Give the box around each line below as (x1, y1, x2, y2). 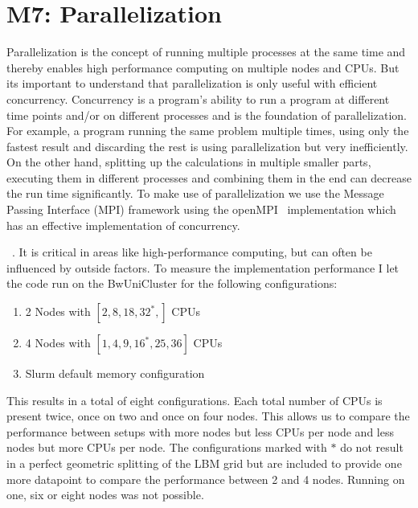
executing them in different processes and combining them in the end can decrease (6, 169, 412, 186)
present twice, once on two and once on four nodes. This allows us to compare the (6, 408, 410, 424)
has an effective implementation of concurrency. (6, 216, 240, 233)
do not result (340, 439, 404, 456)
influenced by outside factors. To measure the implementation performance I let (6, 259, 400, 276)
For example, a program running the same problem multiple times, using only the (6, 122, 409, 139)
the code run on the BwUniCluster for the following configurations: (6, 275, 338, 292)
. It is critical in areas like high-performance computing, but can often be (12, 244, 372, 260)
